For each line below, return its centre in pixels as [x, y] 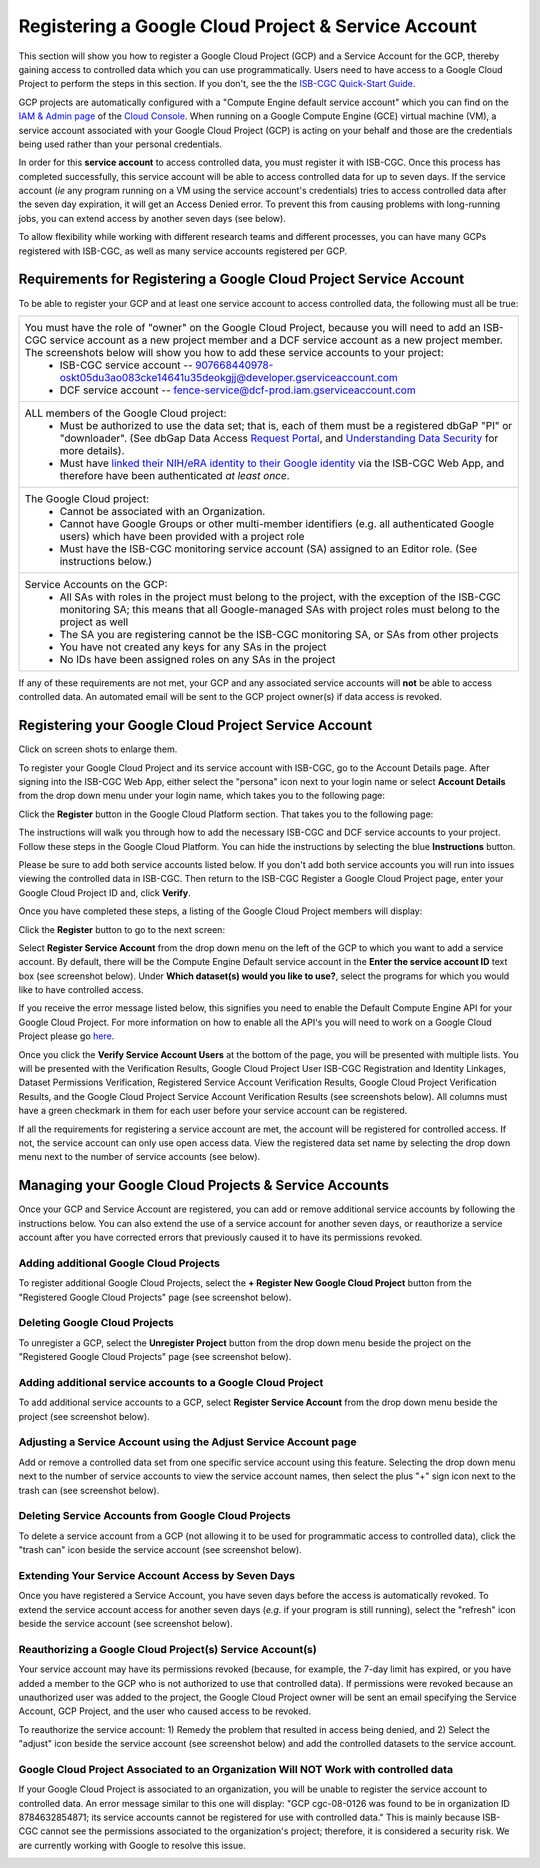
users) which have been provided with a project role [182, 536]
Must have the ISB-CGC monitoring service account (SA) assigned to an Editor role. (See [268, 548]
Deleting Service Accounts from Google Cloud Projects [154, 1516]
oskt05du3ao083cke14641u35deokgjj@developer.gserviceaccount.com [229, 377]
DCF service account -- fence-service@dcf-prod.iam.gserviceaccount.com [237, 390]
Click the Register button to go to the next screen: [121, 929]
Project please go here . [66, 1036]
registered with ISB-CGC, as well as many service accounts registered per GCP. [183, 251]
